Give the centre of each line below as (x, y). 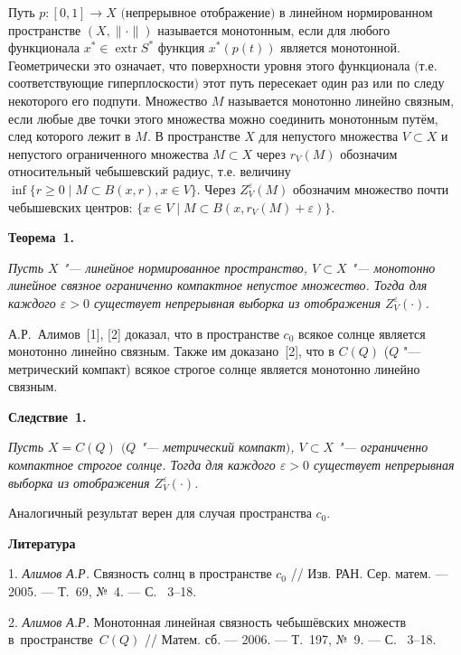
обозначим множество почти (371, 188)
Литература (42, 543)
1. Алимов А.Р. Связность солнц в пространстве (140, 573)
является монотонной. (340, 47)
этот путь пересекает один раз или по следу (324, 83)
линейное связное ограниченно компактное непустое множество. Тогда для (218, 285)
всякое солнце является (362, 333)
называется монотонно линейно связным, (341, 100)
